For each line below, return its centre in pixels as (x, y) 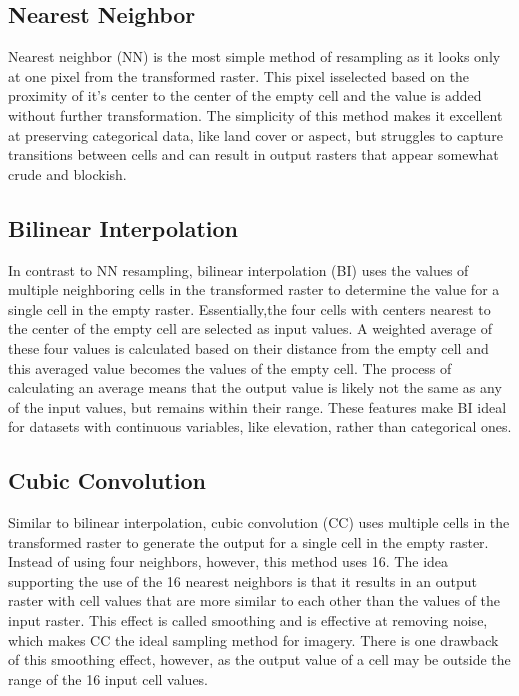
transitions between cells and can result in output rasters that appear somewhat (253, 154)
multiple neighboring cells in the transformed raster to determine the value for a (254, 289)
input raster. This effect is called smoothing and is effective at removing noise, (248, 620)
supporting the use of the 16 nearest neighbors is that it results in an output (242, 580)
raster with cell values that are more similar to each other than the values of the (254, 600)
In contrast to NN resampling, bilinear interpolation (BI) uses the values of (238, 269)
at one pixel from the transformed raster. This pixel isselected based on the (239, 75)
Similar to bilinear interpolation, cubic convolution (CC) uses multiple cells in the (259, 522)
